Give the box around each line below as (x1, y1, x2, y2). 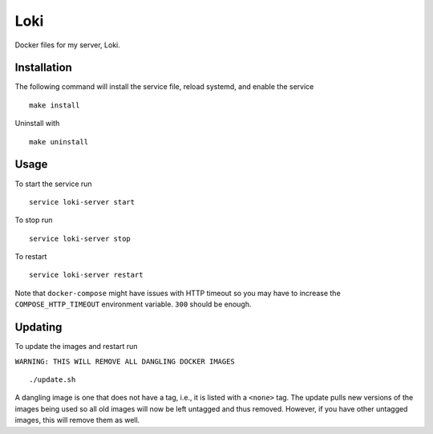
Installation (14, 61, 72, 75)
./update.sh (29, 375, 76, 384)
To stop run (14, 215, 53, 225)
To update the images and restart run (14, 342, 138, 351)
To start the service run (14, 179, 92, 189)
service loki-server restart (29, 270, 144, 280)
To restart (14, 252, 47, 262)
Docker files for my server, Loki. (14, 40, 120, 50)
